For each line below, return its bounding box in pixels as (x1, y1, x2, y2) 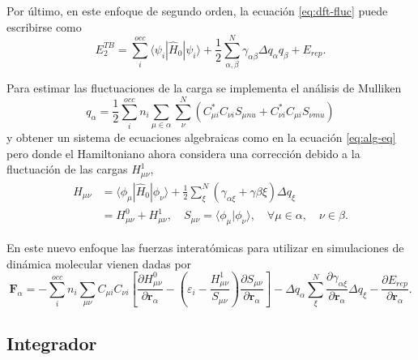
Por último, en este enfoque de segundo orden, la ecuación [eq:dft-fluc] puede (6, 2, 388, 19)
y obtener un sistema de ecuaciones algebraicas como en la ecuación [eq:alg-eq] (6, 129, 396, 146)
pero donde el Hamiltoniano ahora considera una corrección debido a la (6, 144, 360, 161)
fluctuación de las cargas (6, 161, 128, 178)
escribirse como (6, 18, 82, 35)
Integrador (6, 330, 97, 355)
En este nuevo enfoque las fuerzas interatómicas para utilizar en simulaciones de (6, 239, 404, 256)
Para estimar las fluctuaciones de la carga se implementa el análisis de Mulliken (6, 79, 402, 96)
